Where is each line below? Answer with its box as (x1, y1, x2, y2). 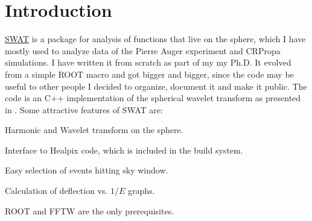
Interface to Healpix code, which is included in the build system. (5, 143, 243, 156)
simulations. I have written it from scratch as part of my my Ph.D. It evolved (5, 56, 291, 69)
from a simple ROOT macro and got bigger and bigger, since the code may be (5, 67, 294, 80)
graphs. (128, 184, 155, 197)
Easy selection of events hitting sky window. (5, 164, 168, 176)
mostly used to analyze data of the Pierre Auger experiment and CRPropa (5, 44, 281, 57)
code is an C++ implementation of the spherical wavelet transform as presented (5, 92, 301, 104)
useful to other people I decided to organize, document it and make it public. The (5, 79, 307, 92)
